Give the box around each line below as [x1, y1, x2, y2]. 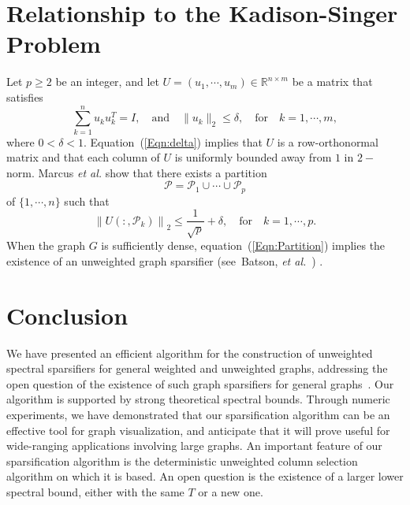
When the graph [6, 237, 86, 254]
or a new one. [198, 483, 263, 499]
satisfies [6, 88, 43, 105]
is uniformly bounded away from [174, 149, 332, 165]
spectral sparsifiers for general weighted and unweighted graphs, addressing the [6, 360, 388, 377]
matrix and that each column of [6, 149, 160, 165]
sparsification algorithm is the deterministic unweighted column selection [6, 452, 358, 469]
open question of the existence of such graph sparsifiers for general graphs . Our [6, 375, 394, 392]
